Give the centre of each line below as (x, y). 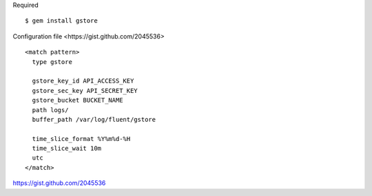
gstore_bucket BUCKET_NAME (77, 100)
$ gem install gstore (61, 21)
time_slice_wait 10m (67, 149)
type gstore (52, 62)
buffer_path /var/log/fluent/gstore (94, 119)
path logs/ (50, 110)
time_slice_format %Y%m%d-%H (81, 139)
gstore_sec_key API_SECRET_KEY (85, 90)
